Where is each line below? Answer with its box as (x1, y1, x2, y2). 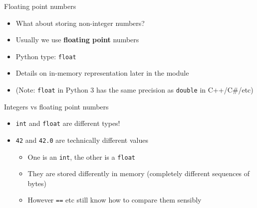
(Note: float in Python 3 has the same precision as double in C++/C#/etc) (15, 85, 254, 95)
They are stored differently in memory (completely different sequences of (27, 168, 250, 179)
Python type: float (15, 51, 76, 61)
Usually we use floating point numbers (15, 34, 139, 45)
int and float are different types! (15, 118, 120, 128)
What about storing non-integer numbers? (15, 17, 145, 28)
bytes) (27, 178, 47, 188)
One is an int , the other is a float (27, 151, 135, 162)
